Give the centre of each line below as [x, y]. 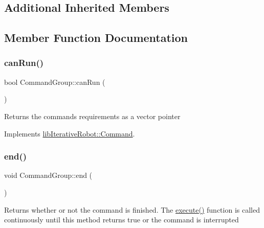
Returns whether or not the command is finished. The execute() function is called [132, 209]
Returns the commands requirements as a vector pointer [92, 116]
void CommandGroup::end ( [48, 175]
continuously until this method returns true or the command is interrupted [122, 220]
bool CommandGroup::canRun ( [55, 82]
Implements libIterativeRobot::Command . [70, 133]
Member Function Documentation [96, 38]
